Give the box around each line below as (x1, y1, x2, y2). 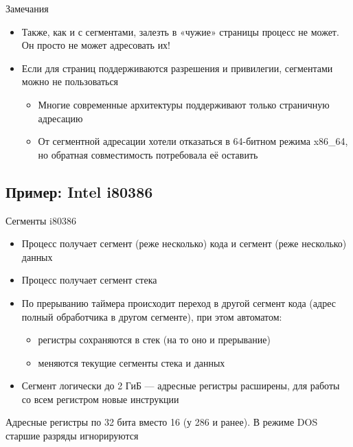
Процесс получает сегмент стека (21, 273, 157, 287)
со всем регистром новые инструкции (21, 391, 179, 406)
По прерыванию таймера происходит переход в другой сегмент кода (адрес (21, 295, 336, 310)
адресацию (38, 111, 83, 125)
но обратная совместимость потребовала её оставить (38, 147, 258, 161)
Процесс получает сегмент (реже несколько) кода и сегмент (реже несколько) (21, 236, 347, 251)
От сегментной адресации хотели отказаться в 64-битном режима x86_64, (38, 134, 348, 148)
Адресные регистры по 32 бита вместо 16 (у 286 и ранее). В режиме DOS (5, 415, 318, 429)
